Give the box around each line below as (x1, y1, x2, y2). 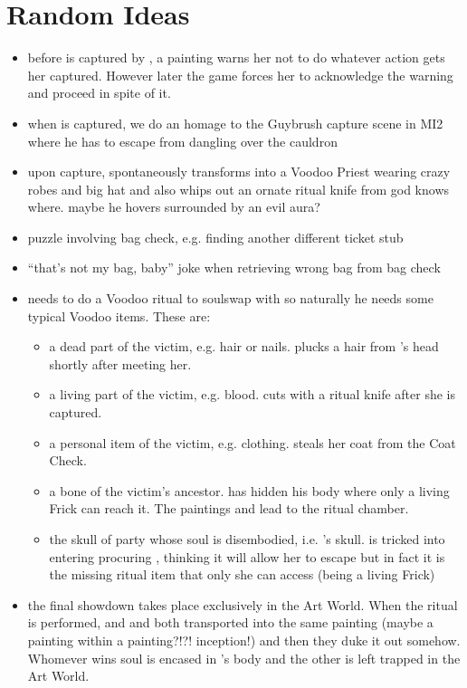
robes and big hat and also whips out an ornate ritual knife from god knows (27, 179, 450, 198)
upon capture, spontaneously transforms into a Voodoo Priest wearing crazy (27, 162, 451, 181)
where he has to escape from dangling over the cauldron (27, 131, 338, 150)
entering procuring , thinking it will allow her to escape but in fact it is (49, 547, 445, 566)
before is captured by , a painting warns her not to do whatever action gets (27, 48, 445, 67)
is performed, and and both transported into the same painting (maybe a (27, 613, 434, 632)
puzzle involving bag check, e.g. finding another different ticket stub (27, 227, 404, 246)
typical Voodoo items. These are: (27, 306, 211, 325)
